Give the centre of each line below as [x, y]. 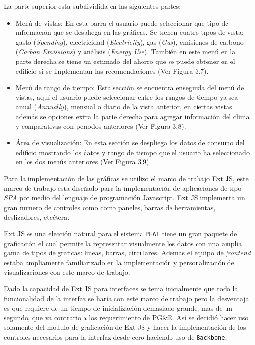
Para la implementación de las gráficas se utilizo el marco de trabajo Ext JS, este [126, 178]
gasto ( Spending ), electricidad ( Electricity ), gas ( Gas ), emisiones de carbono [129, 42]
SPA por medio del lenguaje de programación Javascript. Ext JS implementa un [125, 198]
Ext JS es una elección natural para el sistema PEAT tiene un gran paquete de [121, 233]
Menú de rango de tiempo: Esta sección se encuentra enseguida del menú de [130, 87]
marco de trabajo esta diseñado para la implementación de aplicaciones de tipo [123, 188]
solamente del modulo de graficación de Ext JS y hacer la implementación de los [125, 327]
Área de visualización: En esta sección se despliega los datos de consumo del [130, 142]
